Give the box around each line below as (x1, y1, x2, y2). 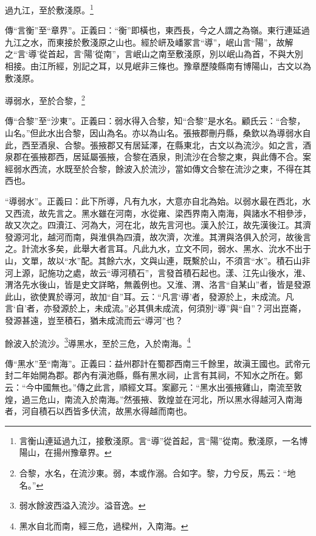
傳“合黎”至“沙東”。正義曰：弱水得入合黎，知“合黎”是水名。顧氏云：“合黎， (5, 114, 306, 127)
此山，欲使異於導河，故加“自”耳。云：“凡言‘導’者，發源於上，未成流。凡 (5, 290, 294, 302)
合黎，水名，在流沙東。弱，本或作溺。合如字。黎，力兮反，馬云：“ (19, 466, 287, 479)
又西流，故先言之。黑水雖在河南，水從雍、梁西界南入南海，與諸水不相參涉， (5, 206, 311, 219)
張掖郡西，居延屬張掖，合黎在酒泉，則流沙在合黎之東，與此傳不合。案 (30, 150, 311, 163)
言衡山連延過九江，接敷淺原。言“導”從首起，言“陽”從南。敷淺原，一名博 (19, 434, 308, 447)
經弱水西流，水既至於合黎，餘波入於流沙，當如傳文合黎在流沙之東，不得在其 (5, 162, 311, 175)
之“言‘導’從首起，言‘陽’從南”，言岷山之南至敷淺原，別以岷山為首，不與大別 (5, 47, 303, 60)
